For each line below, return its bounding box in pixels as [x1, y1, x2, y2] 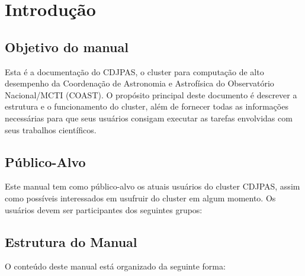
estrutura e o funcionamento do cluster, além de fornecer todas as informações [5, 100, 288, 113]
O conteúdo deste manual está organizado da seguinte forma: [5, 260, 226, 272]
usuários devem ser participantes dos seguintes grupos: [5, 203, 203, 216]
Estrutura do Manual [5, 232, 137, 251]
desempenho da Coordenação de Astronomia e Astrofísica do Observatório [5, 77, 274, 89]
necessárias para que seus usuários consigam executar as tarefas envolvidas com [5, 111, 293, 124]
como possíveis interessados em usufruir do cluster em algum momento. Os [5, 191, 276, 204]
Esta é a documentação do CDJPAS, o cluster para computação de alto [5, 65, 264, 78]
